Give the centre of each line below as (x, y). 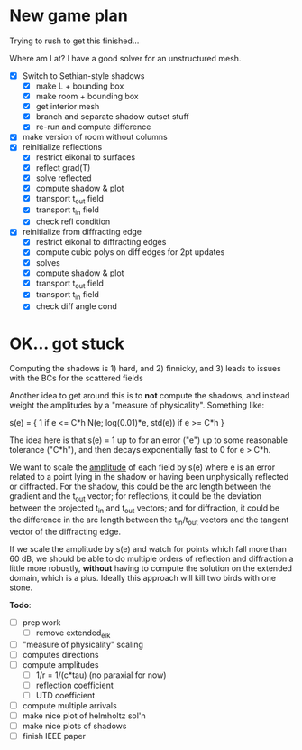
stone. (21, 587)
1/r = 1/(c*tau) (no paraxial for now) (101, 675)
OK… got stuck (67, 343)
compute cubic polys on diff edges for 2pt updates (130, 252)
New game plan (69, 16)
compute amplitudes (60, 664)
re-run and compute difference (93, 127)
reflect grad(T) (63, 167)
